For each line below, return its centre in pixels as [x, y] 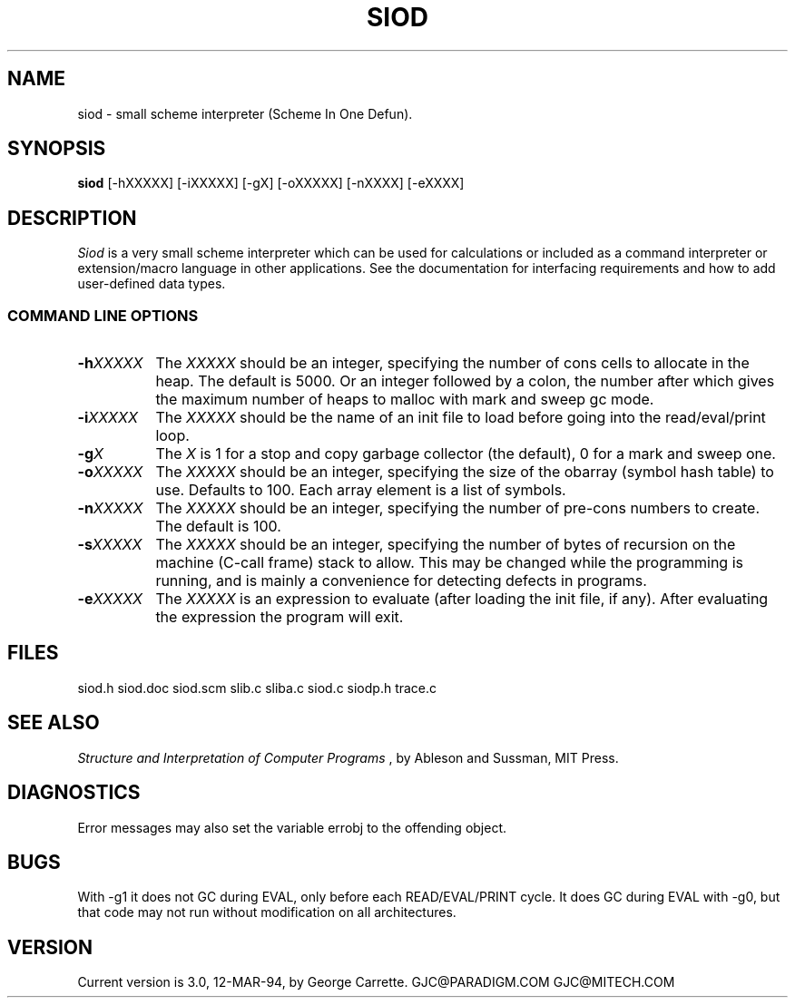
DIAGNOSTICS [74, 793]
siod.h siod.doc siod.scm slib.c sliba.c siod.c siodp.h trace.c [257, 688]
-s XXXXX [110, 545]
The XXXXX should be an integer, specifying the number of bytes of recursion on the [446, 545]
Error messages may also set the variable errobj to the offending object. [292, 827]
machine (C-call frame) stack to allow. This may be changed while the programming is [449, 563]
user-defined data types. [152, 284]
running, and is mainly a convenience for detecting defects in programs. [401, 581]
